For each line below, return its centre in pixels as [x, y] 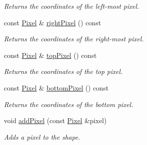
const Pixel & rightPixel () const [53, 22]
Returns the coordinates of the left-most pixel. [72, 6]
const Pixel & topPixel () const [50, 55]
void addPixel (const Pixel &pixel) [55, 120]
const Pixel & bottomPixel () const [56, 87]
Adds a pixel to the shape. [42, 136]
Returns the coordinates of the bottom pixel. [69, 104]
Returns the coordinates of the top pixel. [63, 71]
